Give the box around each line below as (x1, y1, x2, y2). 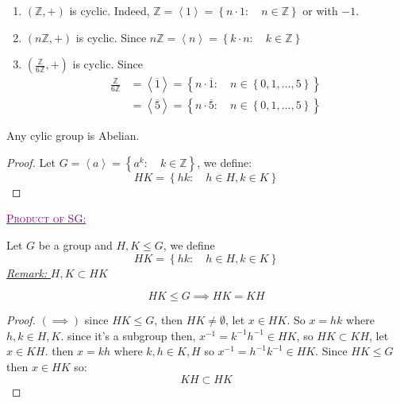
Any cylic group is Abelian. (6, 127, 140, 144)
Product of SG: (6, 210, 87, 227)
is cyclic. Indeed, (69, 2, 150, 18)
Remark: (6, 264, 48, 281)
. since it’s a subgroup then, (60, 327, 196, 343)
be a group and (38, 237, 113, 254)
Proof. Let (6, 153, 56, 170)
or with (302, 2, 338, 18)
